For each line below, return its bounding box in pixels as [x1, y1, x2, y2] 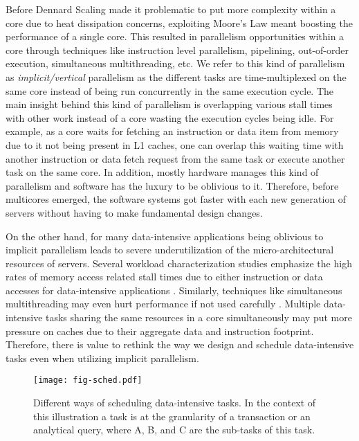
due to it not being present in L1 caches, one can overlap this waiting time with [6, 137, 344, 152]
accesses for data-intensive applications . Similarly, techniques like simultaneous [6, 282, 342, 297]
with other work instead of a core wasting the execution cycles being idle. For [6, 110, 334, 125]
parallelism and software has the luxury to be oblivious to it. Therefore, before [6, 178, 339, 192]
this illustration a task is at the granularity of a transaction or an [33, 408, 311, 423]
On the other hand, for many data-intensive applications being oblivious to [6, 228, 324, 243]
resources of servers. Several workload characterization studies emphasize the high [6, 255, 352, 270]
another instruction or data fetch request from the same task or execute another [6, 151, 345, 165]
